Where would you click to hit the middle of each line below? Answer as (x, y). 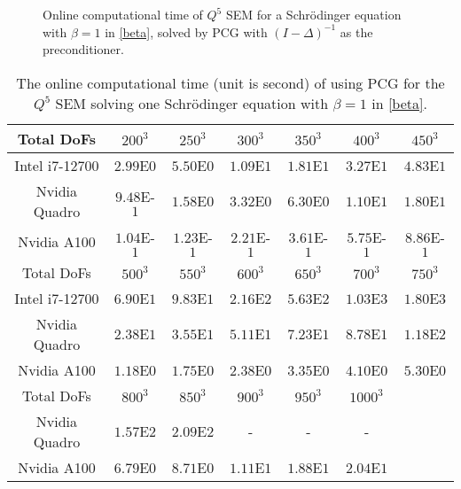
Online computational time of (123, 14)
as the (356, 31)
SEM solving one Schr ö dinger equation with (192, 103)
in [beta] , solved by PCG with (186, 31)
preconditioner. (83, 49)
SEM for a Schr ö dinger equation (313, 14)
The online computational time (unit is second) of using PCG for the (230, 82)
